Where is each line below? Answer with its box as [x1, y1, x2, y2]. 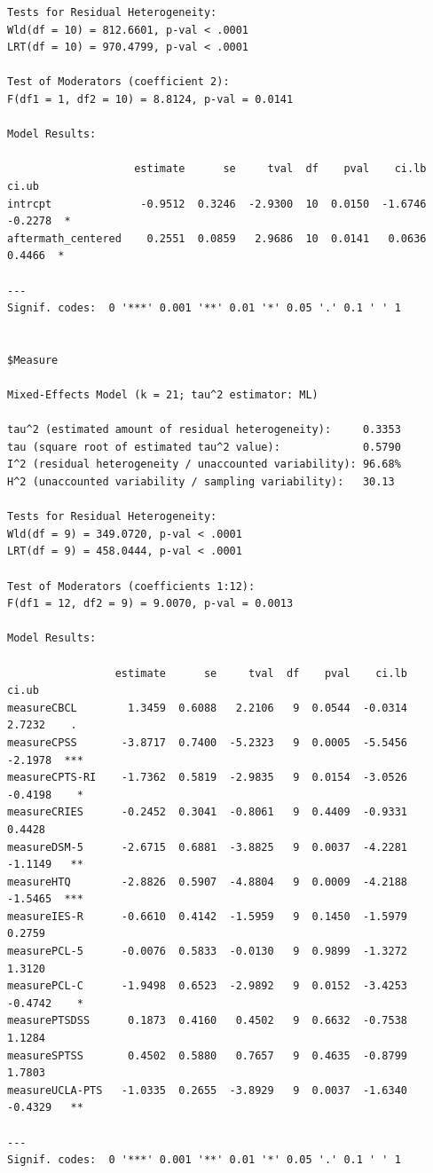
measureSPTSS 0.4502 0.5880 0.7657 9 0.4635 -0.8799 [7, 1049, 408, 1062]
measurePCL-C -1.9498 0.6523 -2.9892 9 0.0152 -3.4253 [7, 980, 408, 993]
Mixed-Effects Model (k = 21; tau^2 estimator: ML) [7, 389, 319, 402]
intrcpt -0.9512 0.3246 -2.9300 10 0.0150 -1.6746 [7, 197, 427, 210]
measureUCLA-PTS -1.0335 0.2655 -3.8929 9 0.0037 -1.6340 [7, 1083, 408, 1097]
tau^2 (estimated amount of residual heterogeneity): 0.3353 [7, 423, 401, 437]
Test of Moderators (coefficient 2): [7, 75, 230, 89]
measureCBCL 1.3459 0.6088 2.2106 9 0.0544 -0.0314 [7, 701, 408, 714]
